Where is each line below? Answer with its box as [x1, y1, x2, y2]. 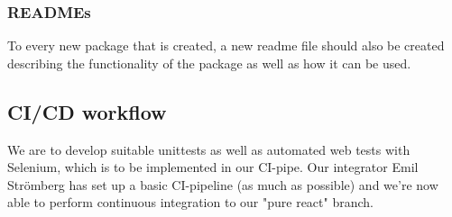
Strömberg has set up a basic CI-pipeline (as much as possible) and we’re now [7, 175, 438, 194]
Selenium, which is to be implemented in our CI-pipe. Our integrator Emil [7, 158, 419, 176]
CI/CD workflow [7, 97, 167, 125]
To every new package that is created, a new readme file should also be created [7, 36, 445, 55]
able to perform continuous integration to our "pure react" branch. [7, 193, 374, 212]
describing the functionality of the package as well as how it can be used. [7, 53, 411, 72]
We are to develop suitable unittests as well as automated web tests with [7, 140, 410, 158]
